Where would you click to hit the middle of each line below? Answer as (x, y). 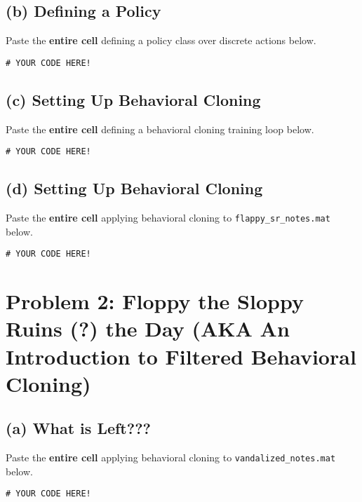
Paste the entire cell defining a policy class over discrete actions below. (161, 40)
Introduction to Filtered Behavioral (181, 356)
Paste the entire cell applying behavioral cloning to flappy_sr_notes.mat (168, 218)
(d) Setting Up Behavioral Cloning (134, 188)
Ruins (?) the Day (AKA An (148, 328)
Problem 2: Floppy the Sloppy (155, 301)
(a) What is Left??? (78, 428)
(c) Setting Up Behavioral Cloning (133, 99)
